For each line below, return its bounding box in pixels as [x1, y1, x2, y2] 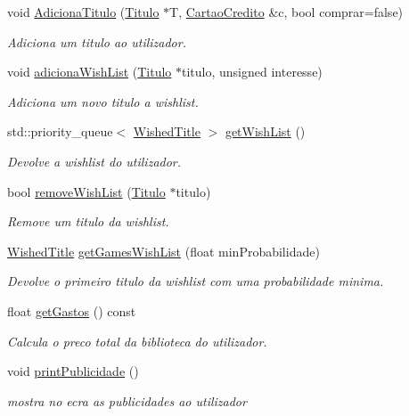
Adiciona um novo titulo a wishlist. [7, 92, 199, 110]
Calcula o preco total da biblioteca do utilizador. [7, 331, 267, 350]
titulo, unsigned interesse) [182, 62, 323, 81]
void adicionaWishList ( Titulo [7, 62, 172, 81]
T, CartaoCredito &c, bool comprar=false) [169, 3, 404, 20]
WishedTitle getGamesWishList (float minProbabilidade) [7, 241, 320, 260]
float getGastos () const [7, 301, 136, 320]
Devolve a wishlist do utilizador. [7, 151, 182, 170]
